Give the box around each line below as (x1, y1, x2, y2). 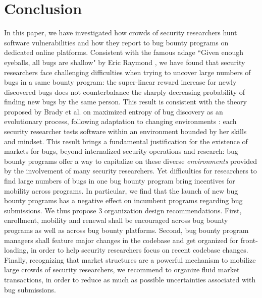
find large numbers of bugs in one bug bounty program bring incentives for (4, 175, 235, 186)
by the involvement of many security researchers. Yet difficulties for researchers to (4, 165, 257, 176)
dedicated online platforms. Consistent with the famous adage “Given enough (4, 47, 244, 57)
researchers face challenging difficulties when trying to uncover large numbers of (4, 67, 251, 77)
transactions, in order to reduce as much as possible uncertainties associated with (4, 274, 256, 284)
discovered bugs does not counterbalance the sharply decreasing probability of (4, 86, 245, 97)
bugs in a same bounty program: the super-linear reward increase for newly (4, 77, 237, 87)
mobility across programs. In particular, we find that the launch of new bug (4, 185, 238, 196)
